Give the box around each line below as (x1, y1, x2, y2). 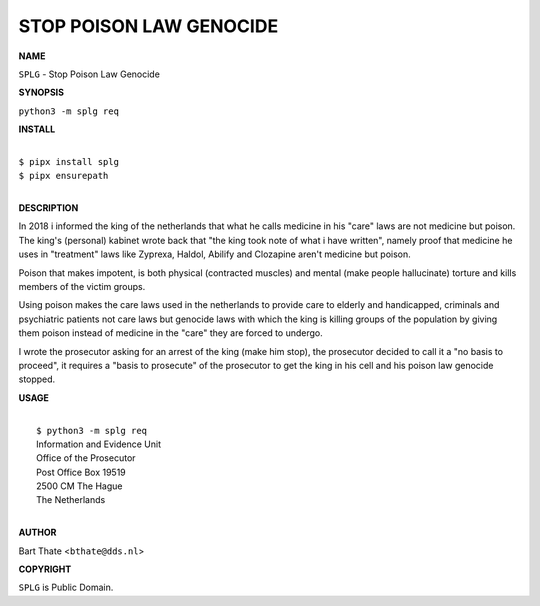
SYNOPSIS (18, 86, 65, 99)
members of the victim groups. (18, 281, 146, 293)
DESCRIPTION (18, 202, 79, 214)
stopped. (18, 373, 56, 385)
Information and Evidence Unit (36, 438, 162, 450)
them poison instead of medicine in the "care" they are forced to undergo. (18, 327, 324, 339)
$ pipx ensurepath (18, 170, 109, 182)
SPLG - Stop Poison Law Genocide (18, 68, 160, 80)
